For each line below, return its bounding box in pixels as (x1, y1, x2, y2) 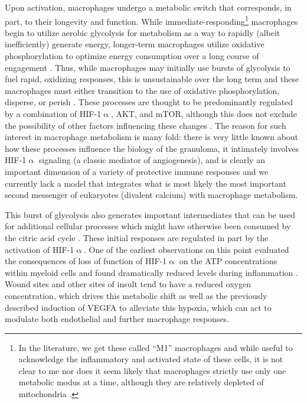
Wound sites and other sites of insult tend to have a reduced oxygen (5, 278, 251, 290)
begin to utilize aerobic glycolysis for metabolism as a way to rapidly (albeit (5, 26, 280, 38)
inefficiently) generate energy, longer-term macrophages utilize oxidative (5, 38, 264, 50)
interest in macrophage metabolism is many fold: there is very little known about (5, 131, 299, 143)
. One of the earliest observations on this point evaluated (83, 243, 289, 255)
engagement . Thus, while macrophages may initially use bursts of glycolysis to (5, 61, 290, 73)
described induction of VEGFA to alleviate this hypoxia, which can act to (5, 301, 272, 313)
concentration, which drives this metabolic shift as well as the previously (5, 289, 267, 301)
